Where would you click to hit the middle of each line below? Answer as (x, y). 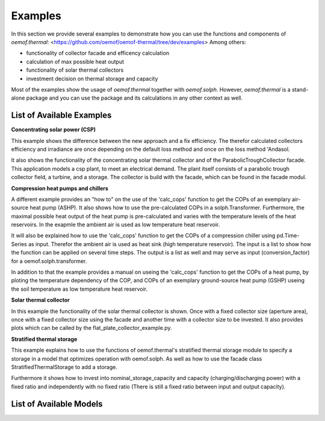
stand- (300, 89)
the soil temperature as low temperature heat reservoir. (79, 289)
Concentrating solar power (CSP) (54, 130)
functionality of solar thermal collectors (75, 70)
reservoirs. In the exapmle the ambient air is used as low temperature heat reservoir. (116, 225)
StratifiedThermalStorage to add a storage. (64, 367)
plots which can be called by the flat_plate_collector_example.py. (91, 328)
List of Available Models (57, 404)
